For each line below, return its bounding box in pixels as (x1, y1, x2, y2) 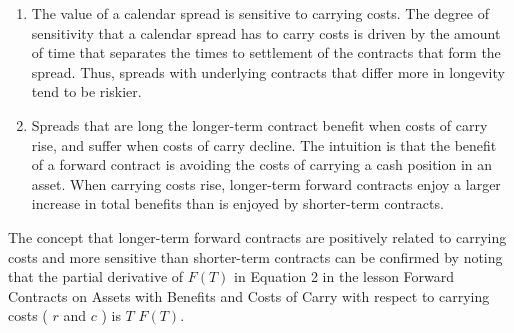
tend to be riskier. (31, 81, 142, 102)
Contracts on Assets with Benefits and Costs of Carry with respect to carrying (8, 285, 490, 306)
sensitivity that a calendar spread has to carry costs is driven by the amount (31, 22, 501, 43)
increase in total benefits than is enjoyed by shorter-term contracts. (31, 193, 444, 214)
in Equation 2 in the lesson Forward (234, 266, 455, 287)
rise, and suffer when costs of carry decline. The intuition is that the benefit (31, 134, 497, 155)
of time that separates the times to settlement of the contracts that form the (31, 42, 501, 63)
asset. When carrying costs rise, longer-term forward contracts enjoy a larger (31, 173, 501, 194)
